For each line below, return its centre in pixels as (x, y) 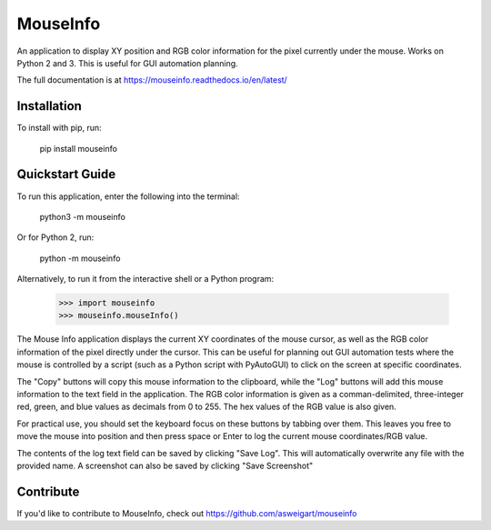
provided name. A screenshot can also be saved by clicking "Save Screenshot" (165, 465)
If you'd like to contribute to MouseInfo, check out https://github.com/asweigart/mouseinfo (187, 513)
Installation (49, 106)
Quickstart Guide (66, 174)
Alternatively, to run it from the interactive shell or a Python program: (145, 279)
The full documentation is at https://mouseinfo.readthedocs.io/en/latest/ (152, 80)
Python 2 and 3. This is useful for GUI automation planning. (127, 63)
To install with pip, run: (59, 128)
